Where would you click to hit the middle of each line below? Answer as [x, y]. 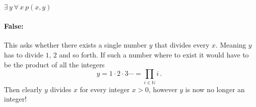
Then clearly [23, 89]
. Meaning [231, 45]
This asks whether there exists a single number [76, 45]
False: [14, 26]
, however [163, 89]
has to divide [24, 54]
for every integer [105, 89]
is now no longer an [215, 89]
